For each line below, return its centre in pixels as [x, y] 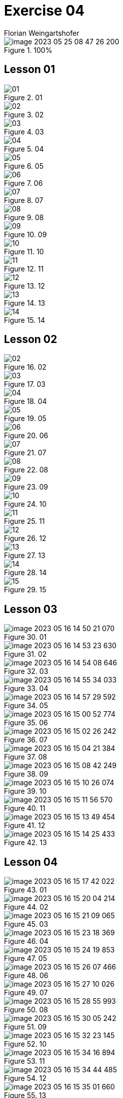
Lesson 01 [30, 70]
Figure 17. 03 [25, 384]
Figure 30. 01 [25, 637]
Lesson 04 [31, 862]
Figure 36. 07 [26, 740]
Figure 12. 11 [24, 268]
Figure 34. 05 [26, 706]
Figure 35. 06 [26, 723]
